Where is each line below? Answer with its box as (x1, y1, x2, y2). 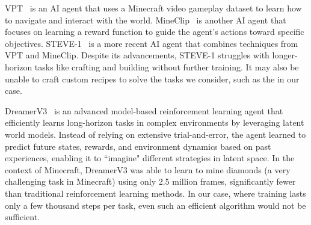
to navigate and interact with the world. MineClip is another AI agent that (5, 13, 286, 26)
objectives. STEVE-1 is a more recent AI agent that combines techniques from (5, 37, 298, 49)
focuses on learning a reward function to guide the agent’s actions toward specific (5, 25, 304, 38)
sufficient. (5, 211, 40, 223)
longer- (272, 49, 298, 61)
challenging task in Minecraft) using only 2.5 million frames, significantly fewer (5, 175, 296, 188)
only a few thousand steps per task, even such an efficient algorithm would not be (5, 199, 306, 211)
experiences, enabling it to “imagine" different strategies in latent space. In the (5, 152, 295, 164)
